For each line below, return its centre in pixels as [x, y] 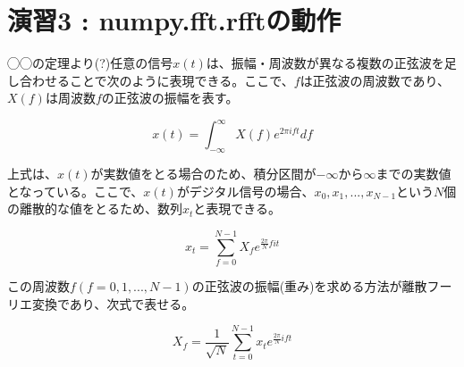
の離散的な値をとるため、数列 [95, 209]
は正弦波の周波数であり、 [375, 80]
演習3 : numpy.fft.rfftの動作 [174, 20]
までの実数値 [413, 174]
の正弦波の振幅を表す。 [170, 98]
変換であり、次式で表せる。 [113, 303]
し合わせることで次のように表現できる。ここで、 [151, 80]
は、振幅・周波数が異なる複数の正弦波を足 [331, 63]
